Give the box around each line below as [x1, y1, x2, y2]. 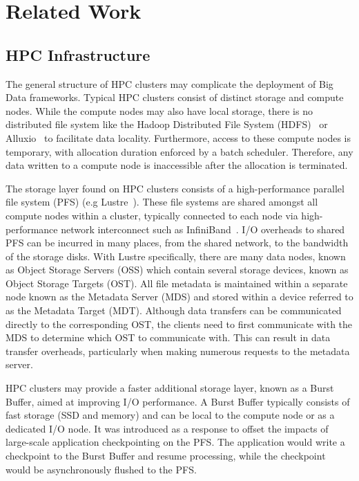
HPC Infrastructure [6, 44, 151, 65]
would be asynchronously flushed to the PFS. [6, 462, 197, 476]
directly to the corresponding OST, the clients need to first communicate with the [6, 316, 353, 331]
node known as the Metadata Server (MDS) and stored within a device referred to [6, 289, 353, 304]
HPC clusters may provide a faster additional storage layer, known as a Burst [6, 381, 334, 395]
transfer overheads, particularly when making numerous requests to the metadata [6, 343, 350, 358]
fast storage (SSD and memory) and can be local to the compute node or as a [6, 408, 335, 422]
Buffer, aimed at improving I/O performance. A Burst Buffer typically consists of [6, 394, 350, 408]
